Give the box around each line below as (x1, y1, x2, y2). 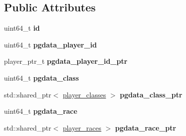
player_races (62, 122, 101, 133)
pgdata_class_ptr (120, 89, 183, 99)
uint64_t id (4, 23, 40, 33)
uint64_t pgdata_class (4, 72, 79, 83)
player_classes (62, 89, 106, 99)
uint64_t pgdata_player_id (4, 39, 97, 49)
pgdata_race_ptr (115, 122, 176, 133)
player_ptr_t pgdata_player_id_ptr (4, 56, 128, 66)
